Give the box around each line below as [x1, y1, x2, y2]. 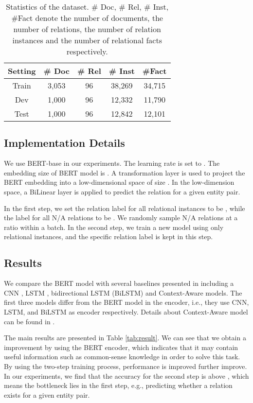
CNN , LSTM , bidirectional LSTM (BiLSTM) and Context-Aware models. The [4, 287, 242, 298]
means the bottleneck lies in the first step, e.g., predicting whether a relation [4, 380, 233, 390]
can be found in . [4, 316, 55, 326]
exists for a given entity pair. [4, 389, 90, 400]
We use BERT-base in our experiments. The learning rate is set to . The [4, 158, 220, 168]
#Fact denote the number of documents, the [11, 12, 163, 23]
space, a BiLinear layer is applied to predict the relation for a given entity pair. [4, 186, 240, 196]
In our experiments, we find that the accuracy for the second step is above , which [4, 370, 249, 381]
